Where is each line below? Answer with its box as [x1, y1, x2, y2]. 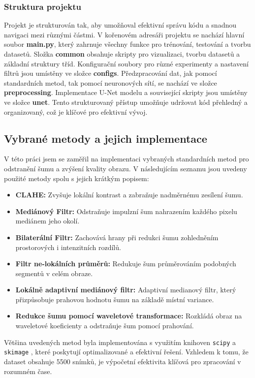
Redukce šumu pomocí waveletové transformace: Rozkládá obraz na [15, 311, 242, 321]
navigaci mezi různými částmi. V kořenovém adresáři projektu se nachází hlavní [4, 29, 245, 39]
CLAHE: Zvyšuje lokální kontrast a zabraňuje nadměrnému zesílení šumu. [15, 189, 243, 200]
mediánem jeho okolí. [15, 216, 80, 226]
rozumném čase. [4, 366, 52, 376]
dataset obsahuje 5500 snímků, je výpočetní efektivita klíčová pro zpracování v [4, 356, 241, 366]
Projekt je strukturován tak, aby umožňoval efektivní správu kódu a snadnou [4, 20, 236, 30]
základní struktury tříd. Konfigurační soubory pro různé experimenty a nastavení [4, 58, 249, 68]
